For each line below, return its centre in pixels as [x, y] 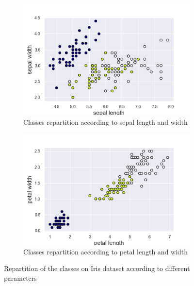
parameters [20, 278]
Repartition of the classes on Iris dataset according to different [97, 268]
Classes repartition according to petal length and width [106, 252]
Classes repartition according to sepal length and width [105, 122]
